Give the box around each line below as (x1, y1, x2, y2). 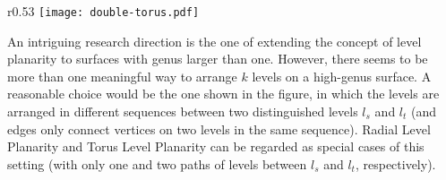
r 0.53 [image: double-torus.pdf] (7, 2, 200, 20)
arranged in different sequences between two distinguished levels (7, 102, 358, 121)
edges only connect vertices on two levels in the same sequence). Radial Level (7, 119, 431, 138)
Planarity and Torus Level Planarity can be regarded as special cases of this (7, 137, 425, 156)
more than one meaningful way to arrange (7, 66, 237, 85)
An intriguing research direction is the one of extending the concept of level (7, 31, 422, 50)
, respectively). (355, 154, 436, 173)
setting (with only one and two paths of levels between (7, 154, 307, 173)
